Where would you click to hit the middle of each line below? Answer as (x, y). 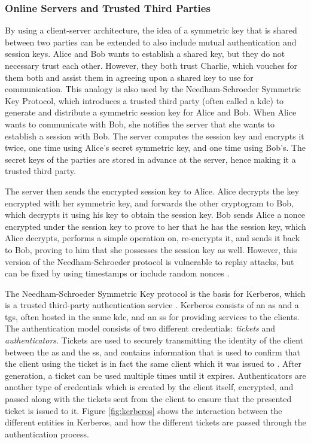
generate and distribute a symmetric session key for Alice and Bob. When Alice (151, 112)
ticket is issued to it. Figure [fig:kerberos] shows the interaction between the (144, 410)
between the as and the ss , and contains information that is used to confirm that (153, 352)
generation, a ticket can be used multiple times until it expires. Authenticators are (155, 375)
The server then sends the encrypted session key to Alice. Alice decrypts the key (152, 191)
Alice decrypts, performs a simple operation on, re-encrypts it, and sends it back (153, 238)
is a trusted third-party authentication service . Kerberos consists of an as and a (152, 305)
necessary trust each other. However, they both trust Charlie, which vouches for (151, 65)
